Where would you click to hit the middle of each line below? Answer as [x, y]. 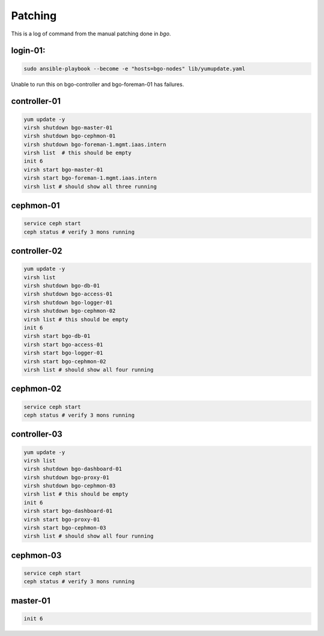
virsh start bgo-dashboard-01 [68, 511]
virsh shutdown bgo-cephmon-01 [70, 136]
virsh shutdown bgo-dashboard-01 [73, 469]
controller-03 [37, 435]
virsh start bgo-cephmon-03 [65, 528]
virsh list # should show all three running [90, 186]
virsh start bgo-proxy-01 [62, 519]
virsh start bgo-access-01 [63, 344]
